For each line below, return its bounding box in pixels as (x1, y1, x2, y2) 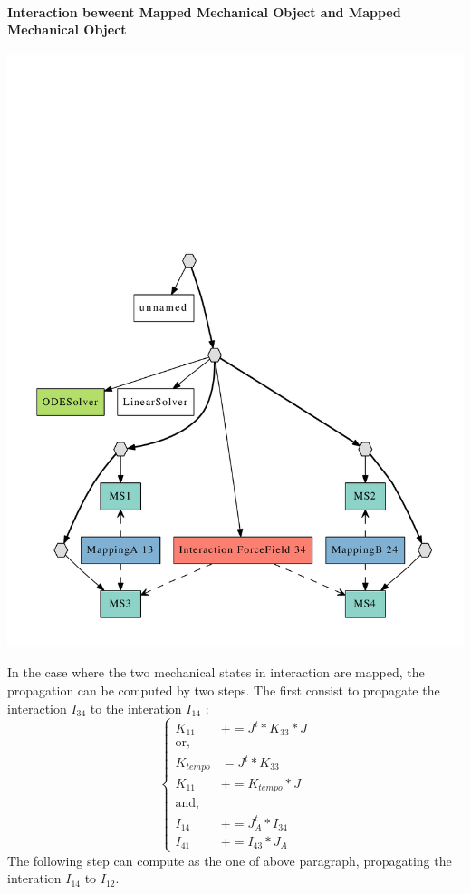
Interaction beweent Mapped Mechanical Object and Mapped (7, 2, 401, 21)
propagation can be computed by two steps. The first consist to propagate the (7, 681, 440, 700)
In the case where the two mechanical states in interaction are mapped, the (7, 663, 425, 682)
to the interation (90, 698, 182, 717)
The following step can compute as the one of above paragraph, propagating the (7, 850, 452, 870)
